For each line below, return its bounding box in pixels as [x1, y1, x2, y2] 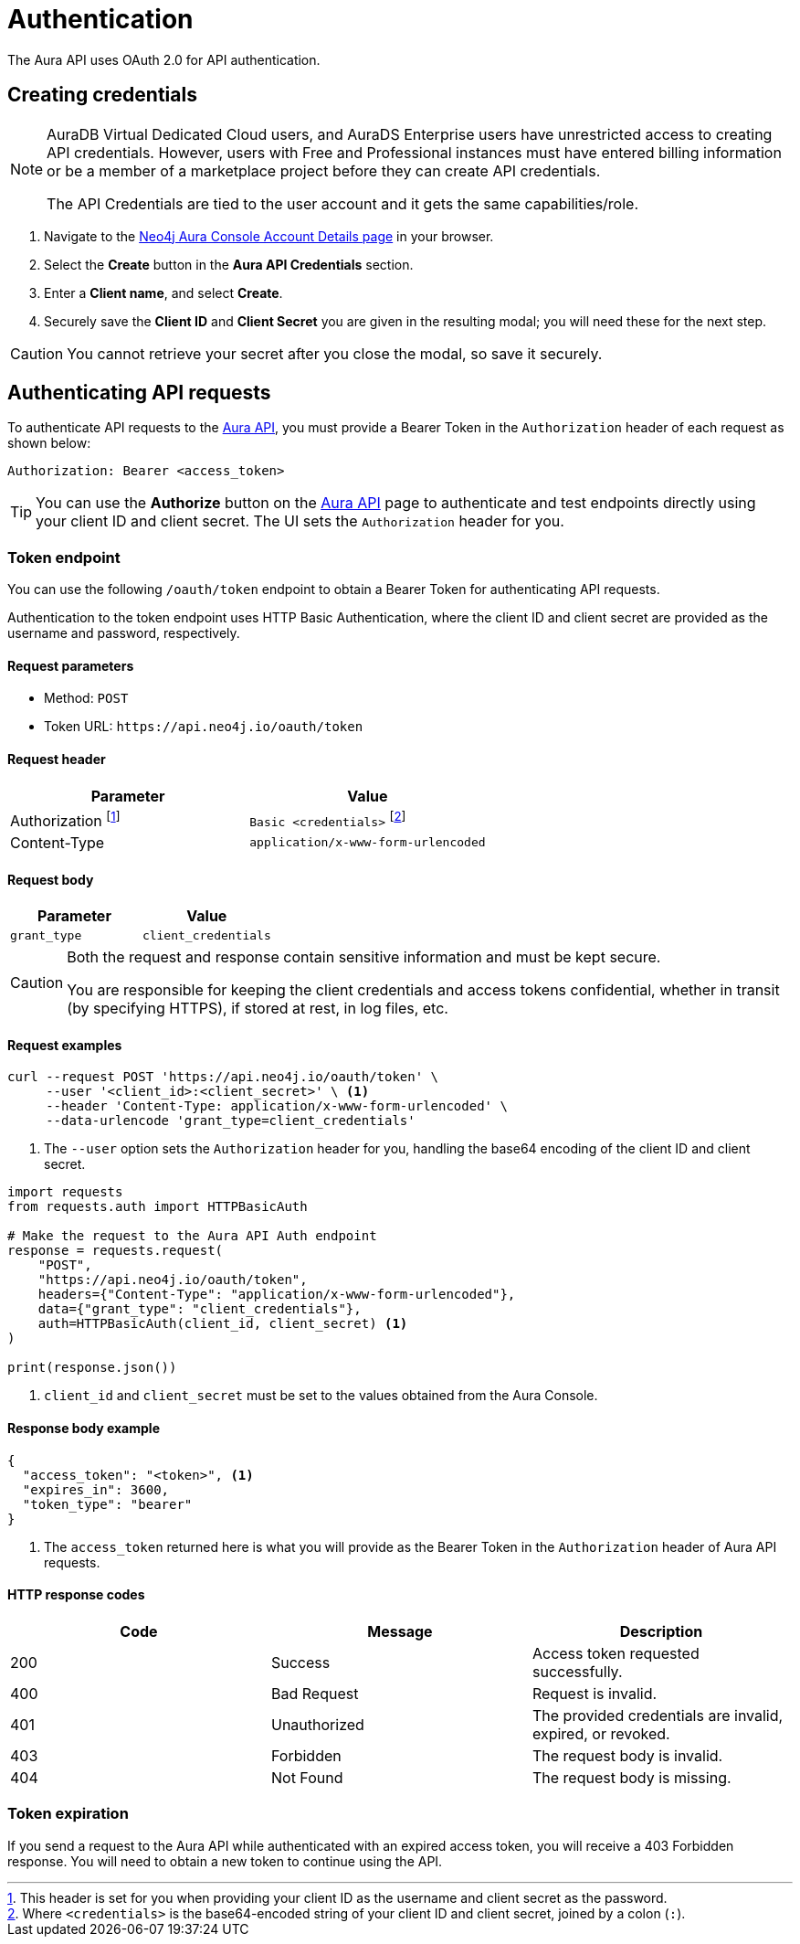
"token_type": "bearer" [22, 1496, 193, 1512]
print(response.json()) [7, 1360, 177, 1376]
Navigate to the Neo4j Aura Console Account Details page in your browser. [44, 228, 494, 244]
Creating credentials [7, 83, 197, 107]
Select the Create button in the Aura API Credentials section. [44, 256, 414, 272]
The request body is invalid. [532, 1746, 723, 1765]
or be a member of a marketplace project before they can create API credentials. [47, 161, 601, 180]
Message [367, 1621, 433, 1641]
